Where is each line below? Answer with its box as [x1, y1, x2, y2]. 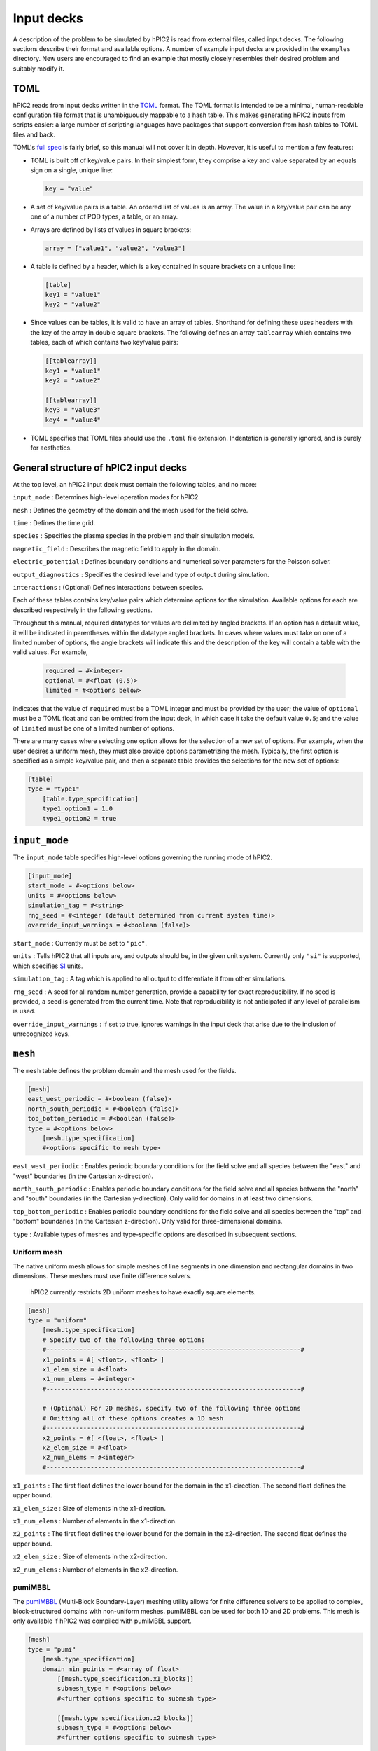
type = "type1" [27, 785, 80, 793]
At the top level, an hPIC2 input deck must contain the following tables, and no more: [13, 480, 257, 488]
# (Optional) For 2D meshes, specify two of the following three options [42, 1404, 301, 1413]
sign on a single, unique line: [30, 165, 113, 174]
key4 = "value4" [45, 415, 101, 424]
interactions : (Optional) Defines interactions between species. [13, 583, 204, 591]
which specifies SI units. [13, 962, 83, 970]
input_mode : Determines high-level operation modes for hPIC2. [13, 493, 201, 501]
